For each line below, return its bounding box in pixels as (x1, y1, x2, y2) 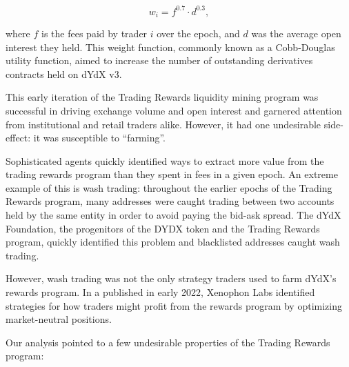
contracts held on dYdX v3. (6, 66, 122, 81)
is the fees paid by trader (41, 26, 148, 40)
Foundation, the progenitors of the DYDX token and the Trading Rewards (6, 221, 320, 235)
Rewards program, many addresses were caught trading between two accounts (6, 194, 335, 208)
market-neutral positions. (6, 312, 112, 326)
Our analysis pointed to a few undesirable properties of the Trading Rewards (6, 335, 330, 349)
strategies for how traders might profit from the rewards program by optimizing (6, 298, 342, 313)
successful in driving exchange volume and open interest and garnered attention (6, 103, 342, 117)
